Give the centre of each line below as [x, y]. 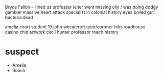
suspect [22, 52]
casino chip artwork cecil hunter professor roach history [62, 32]
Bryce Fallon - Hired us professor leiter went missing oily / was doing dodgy [81, 7]
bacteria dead [19, 17]
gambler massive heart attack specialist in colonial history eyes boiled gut [80, 12]
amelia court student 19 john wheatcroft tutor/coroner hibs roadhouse [75, 27]
